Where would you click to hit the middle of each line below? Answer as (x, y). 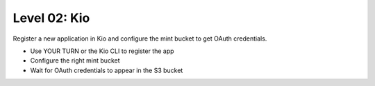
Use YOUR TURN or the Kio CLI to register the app (102, 51)
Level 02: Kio (51, 18)
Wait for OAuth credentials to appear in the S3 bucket (107, 70)
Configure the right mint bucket (75, 61)
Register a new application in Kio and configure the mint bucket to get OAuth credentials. (140, 39)
